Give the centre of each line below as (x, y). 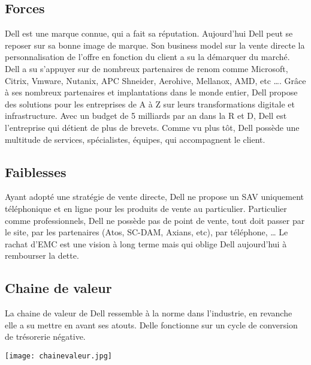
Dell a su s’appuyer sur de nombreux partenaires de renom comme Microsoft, (147, 68)
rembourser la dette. (42, 255)
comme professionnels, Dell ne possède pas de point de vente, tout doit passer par (155, 220)
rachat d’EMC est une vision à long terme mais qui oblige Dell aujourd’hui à (146, 243)
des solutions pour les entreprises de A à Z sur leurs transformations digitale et (150, 104)
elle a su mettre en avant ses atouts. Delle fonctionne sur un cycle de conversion (151, 324)
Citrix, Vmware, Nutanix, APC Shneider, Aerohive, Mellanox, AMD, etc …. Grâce (155, 80)
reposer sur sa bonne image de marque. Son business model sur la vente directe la (155, 45)
